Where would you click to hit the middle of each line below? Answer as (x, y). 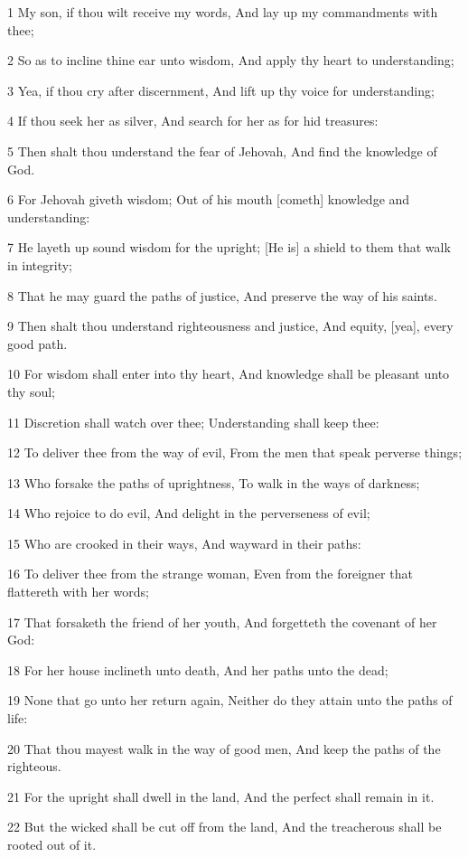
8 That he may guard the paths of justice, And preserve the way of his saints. (222, 295)
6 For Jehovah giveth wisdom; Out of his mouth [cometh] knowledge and (209, 199)
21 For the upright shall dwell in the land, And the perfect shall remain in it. (221, 796)
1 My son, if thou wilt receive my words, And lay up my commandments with (223, 12)
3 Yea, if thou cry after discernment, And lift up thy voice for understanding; (221, 90)
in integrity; (40, 264)
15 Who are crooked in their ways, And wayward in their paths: (184, 543)
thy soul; (31, 391)
